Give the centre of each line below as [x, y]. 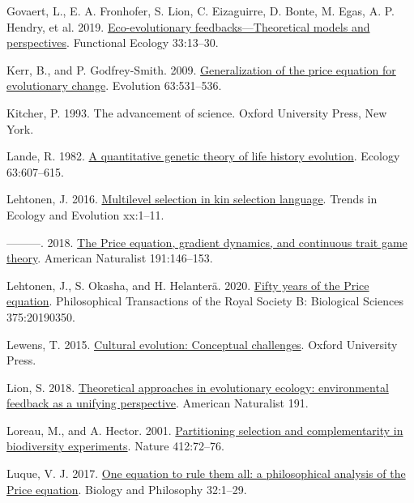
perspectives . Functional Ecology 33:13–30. [113, 43]
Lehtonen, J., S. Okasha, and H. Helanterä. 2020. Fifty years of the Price [188, 285]
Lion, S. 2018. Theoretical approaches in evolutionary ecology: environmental [198, 387]
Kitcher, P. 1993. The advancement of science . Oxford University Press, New [197, 112]
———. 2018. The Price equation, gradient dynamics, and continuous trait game [207, 242]
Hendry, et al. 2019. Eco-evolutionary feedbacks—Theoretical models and [188, 26]
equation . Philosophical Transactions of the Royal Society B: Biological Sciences [205, 301]
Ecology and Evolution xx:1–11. [85, 214]
